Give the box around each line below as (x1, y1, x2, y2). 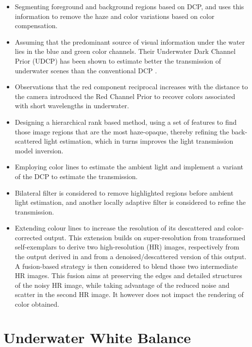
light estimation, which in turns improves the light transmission (44, 136, 234, 146)
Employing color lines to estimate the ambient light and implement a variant (15, 162, 243, 172)
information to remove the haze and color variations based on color (15, 11, 215, 21)
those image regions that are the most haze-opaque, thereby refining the (15, 126, 229, 136)
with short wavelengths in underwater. (15, 100, 129, 111)
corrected (15, 232, 42, 242)
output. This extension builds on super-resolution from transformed (44, 232, 246, 242)
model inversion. (15, 145, 64, 155)
